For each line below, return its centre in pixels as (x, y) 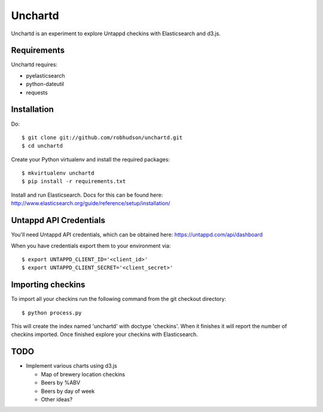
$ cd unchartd (42, 146)
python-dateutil (45, 84)
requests (37, 92)
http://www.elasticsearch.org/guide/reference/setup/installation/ (91, 203)
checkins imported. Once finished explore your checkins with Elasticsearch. (105, 334)
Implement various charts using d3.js (71, 366)
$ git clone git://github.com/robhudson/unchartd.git (102, 137)
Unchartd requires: (34, 65)
